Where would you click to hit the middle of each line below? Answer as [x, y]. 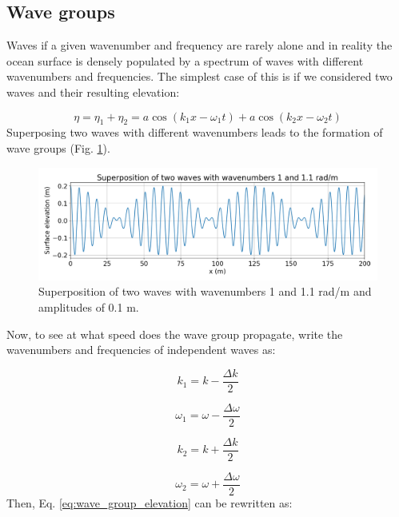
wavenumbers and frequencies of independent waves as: [141, 350]
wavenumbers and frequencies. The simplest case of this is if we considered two [199, 76]
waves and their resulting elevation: [93, 91]
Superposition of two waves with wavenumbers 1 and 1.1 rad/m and [205, 291]
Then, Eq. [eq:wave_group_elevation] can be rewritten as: [150, 502]
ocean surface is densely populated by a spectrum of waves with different [185, 60]
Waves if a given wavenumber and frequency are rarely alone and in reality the [199, 45]
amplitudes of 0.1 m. [89, 306]
